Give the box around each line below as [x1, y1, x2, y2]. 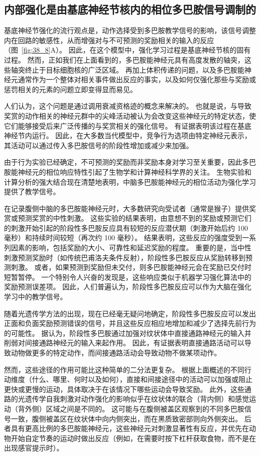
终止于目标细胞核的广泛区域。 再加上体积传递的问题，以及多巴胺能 [24, 64, 244, 75]
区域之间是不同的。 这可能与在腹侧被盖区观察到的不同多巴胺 [45, 403, 244, 413]
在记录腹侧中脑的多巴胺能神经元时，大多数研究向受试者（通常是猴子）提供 [4, 203, 249, 213]
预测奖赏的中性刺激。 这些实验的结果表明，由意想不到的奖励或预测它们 [17, 213, 251, 223]
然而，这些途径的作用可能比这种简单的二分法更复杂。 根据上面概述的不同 [4, 364, 244, 374]
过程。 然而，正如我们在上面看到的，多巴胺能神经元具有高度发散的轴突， [4, 54, 244, 65]
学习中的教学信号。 [4, 291, 67, 302]
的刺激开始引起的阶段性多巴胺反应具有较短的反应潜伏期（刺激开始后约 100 [4, 222, 248, 233]
